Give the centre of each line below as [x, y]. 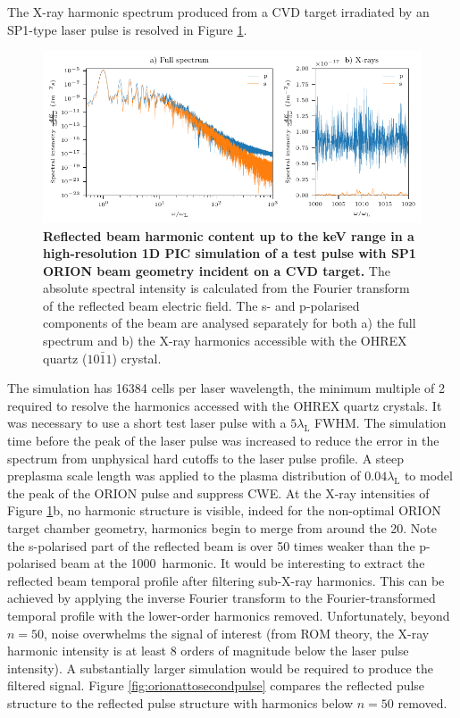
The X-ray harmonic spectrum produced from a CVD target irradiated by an [218, 12]
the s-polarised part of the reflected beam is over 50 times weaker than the [211, 545]
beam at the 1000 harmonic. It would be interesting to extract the [243, 563]
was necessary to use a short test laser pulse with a [147, 423]
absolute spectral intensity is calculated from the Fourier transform [226, 288]
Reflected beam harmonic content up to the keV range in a [229, 235]
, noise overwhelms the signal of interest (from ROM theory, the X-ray [237, 633]
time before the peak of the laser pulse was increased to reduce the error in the [223, 441]
